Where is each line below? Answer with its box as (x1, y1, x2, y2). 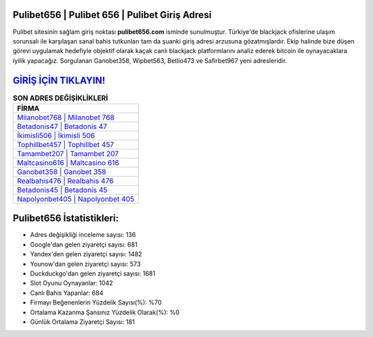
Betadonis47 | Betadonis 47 (17, 122, 107, 131)
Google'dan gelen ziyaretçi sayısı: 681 (30, 240, 138, 249)
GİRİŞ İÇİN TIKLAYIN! (12, 75, 106, 86)
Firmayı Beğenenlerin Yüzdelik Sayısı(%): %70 (30, 298, 162, 307)
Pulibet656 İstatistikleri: (12, 213, 119, 224)
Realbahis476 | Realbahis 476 (17, 176, 114, 186)
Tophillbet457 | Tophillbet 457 (17, 139, 114, 149)
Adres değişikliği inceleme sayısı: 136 (30, 231, 136, 239)
